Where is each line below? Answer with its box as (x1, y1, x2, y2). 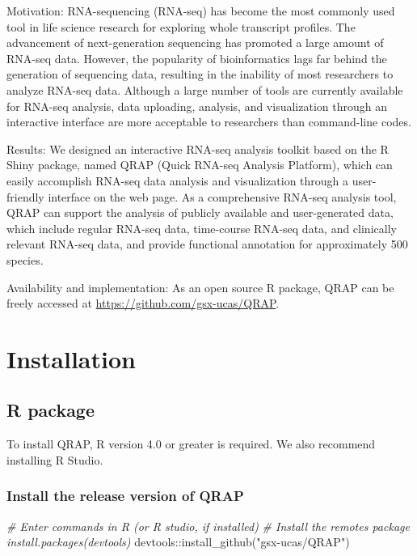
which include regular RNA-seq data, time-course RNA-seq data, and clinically (6, 219, 397, 236)
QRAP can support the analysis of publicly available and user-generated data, (6, 204, 394, 221)
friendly (6, 188, 44, 205)
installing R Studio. (6, 451, 103, 468)
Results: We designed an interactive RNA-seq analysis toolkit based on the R (6, 140, 389, 157)
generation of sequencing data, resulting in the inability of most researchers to (6, 66, 394, 83)
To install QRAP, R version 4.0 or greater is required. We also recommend (6, 435, 376, 452)
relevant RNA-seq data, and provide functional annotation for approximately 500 (6, 236, 408, 253)
